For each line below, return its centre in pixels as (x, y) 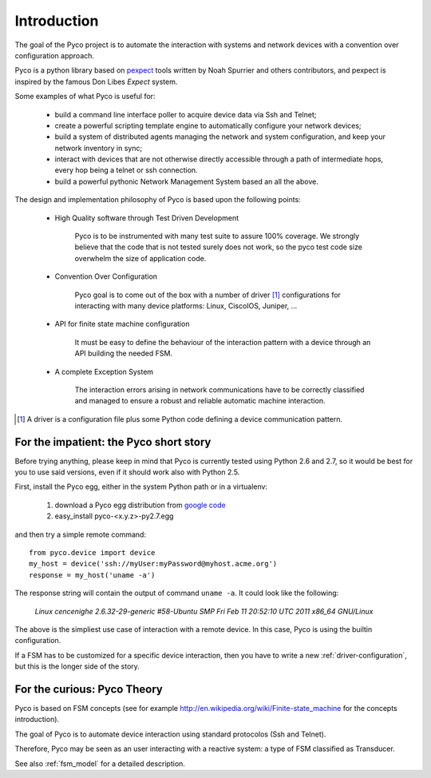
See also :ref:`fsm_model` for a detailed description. (100, 764)
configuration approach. (55, 55)
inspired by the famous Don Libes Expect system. (96, 81)
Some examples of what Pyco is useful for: (85, 97)
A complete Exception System (104, 371)
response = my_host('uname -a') (92, 575)
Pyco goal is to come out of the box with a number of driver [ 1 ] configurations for (208, 295)
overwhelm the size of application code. (140, 258)
